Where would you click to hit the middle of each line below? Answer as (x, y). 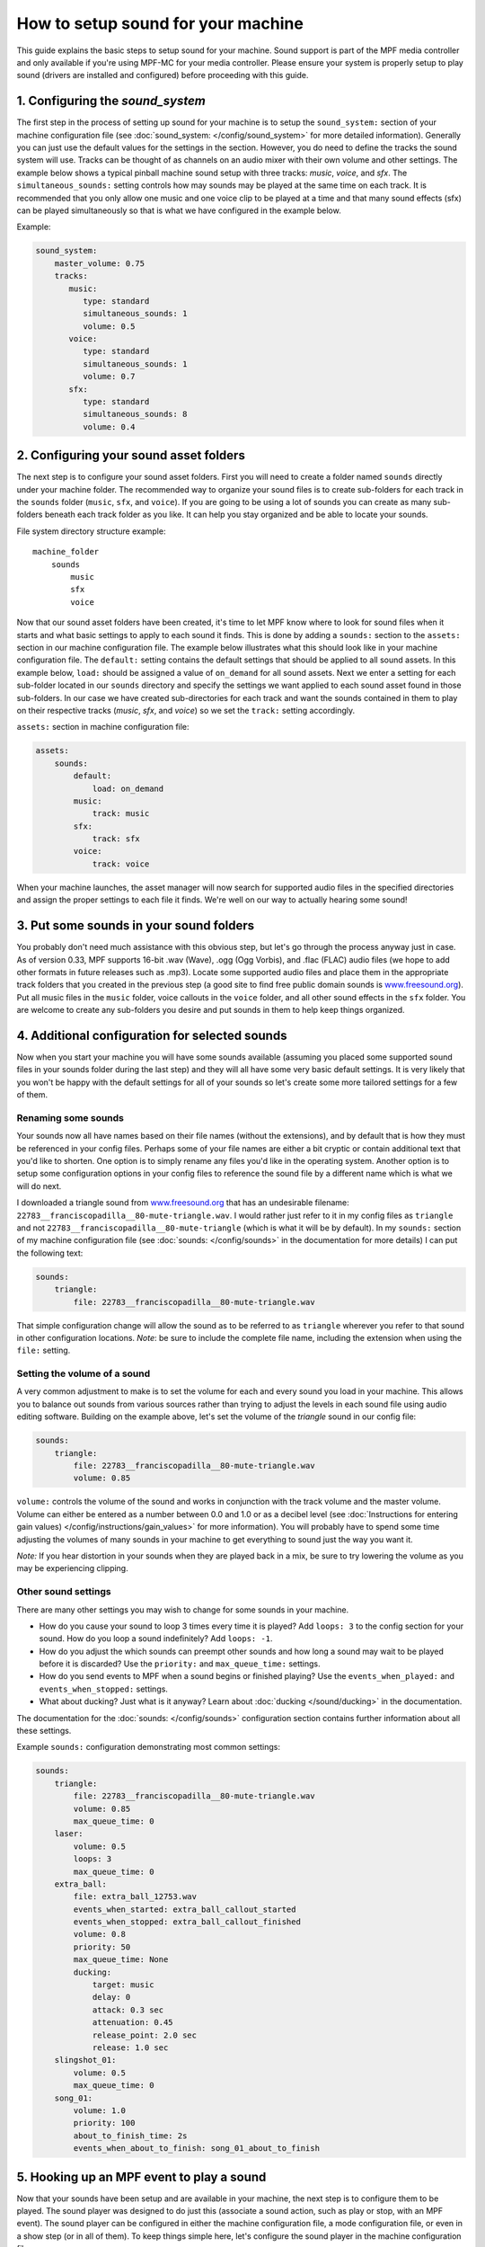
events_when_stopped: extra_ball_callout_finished (187, 1922)
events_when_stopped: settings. (103, 1689)
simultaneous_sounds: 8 (135, 414)
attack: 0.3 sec (128, 2010)
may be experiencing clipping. (73, 1568)
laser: (69, 1834)
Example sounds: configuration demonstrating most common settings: (149, 1747)
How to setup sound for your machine (160, 23)
